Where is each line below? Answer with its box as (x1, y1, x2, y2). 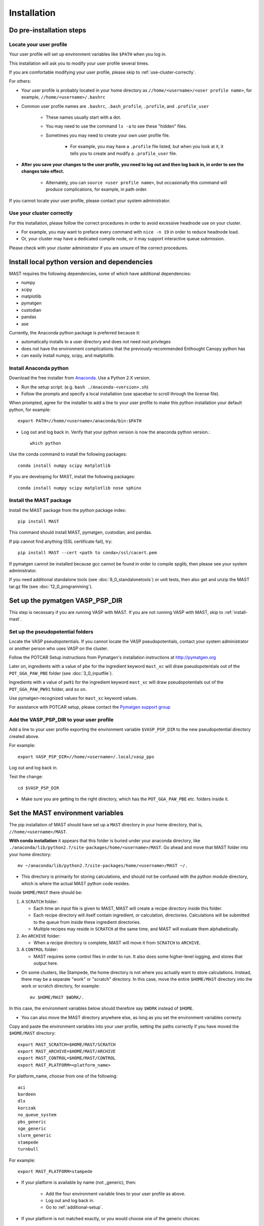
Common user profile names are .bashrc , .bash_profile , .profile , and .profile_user (21, 103, 209, 109)
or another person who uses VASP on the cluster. (9, 645, 109, 651)
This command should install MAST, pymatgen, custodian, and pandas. (9, 530, 153, 536)
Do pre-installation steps (9, 26, 87, 34)
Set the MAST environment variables (9, 809, 124, 817)
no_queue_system (18, 1112, 57, 1118)
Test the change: (9, 774, 44, 780)
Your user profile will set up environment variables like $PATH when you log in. (9, 51, 167, 57)
